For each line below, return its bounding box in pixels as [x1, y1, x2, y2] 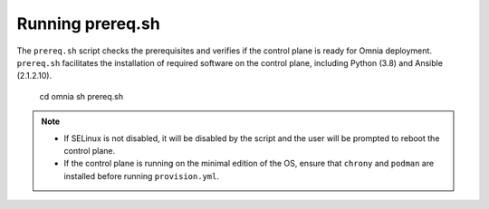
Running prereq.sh [16, 14, 160, 33]
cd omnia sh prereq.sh [39, 90, 124, 101]
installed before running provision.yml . [63, 170, 219, 181]
